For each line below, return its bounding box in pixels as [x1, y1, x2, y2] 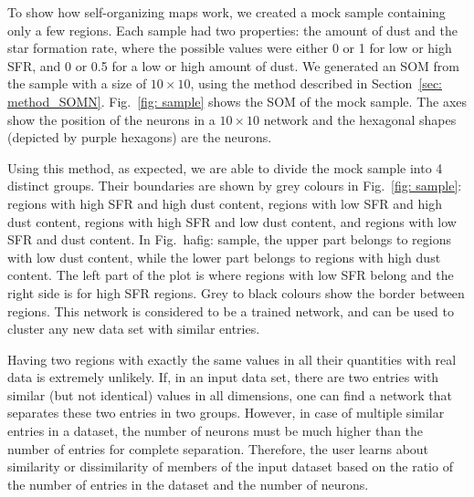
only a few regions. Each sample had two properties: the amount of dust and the [7, 20, 458, 39]
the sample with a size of [7, 74, 147, 93]
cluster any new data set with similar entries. [7, 319, 260, 338]
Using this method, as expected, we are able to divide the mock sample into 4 [7, 158, 443, 177]
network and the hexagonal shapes [263, 109, 457, 129]
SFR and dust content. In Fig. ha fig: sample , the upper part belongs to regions [7, 230, 452, 249]
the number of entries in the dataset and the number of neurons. [7, 474, 369, 493]
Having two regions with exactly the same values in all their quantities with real [7, 349, 457, 368]
